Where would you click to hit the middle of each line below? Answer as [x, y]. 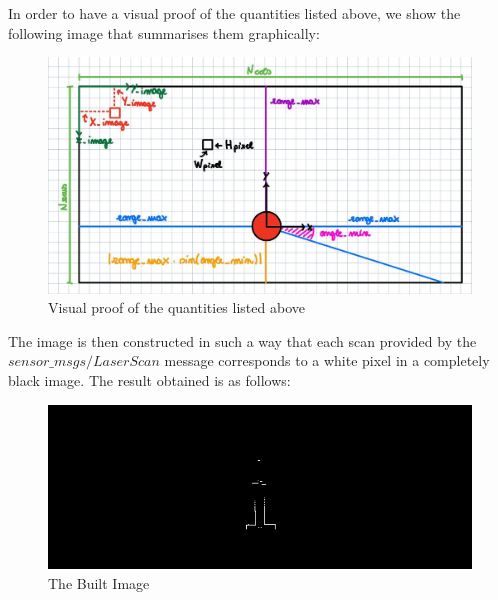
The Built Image [99, 582]
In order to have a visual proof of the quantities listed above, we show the [234, 13]
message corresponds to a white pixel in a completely [327, 360]
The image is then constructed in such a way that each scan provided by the [242, 340]
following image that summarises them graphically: [164, 32]
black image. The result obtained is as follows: [149, 379]
